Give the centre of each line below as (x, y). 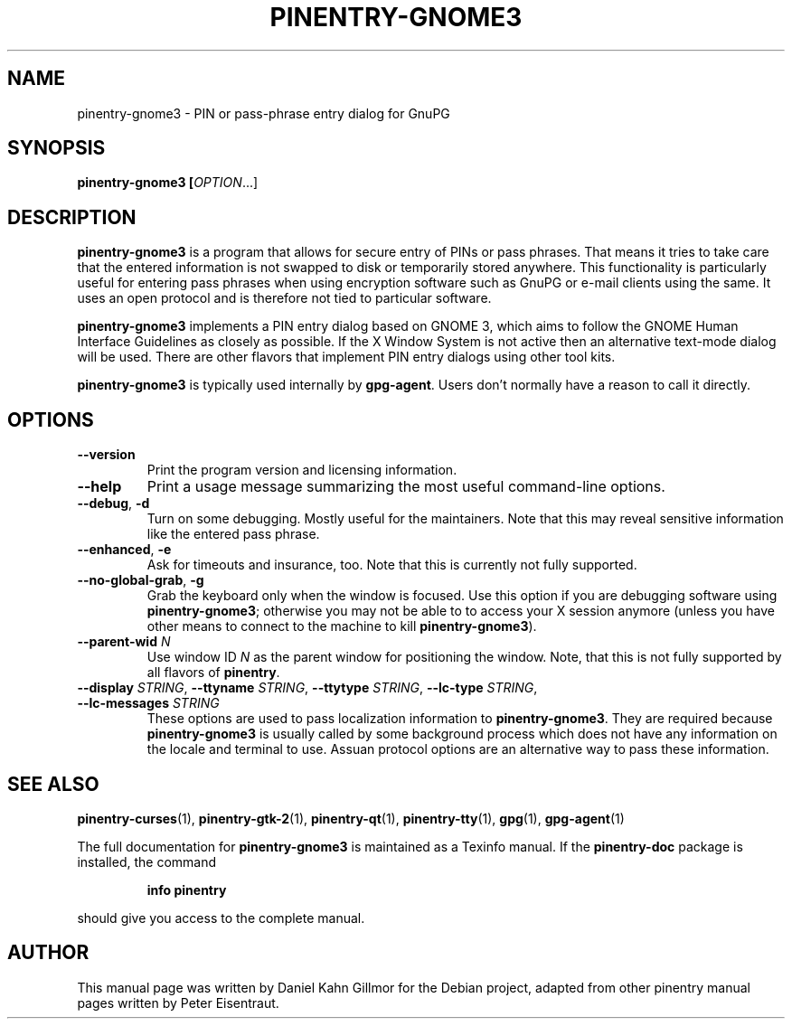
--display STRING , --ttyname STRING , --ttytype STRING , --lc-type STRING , (307, 688)
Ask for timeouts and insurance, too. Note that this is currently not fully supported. (392, 565)
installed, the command (147, 861)
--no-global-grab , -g (141, 580)
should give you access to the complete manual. (221, 918)
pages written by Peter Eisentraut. (178, 1002)
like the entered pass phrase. (233, 534)
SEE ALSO (53, 784)
